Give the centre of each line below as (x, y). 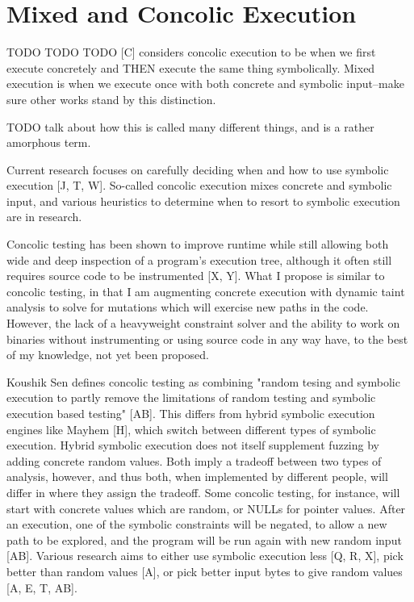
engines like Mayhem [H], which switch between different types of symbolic (191, 429)
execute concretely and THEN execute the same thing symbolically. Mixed (191, 67)
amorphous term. (49, 142)
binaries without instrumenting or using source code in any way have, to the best (207, 339)
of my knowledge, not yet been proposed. (108, 355)
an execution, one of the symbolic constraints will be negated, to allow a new (197, 524)
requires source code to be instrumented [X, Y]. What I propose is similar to (196, 276)
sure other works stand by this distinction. (111, 99)
